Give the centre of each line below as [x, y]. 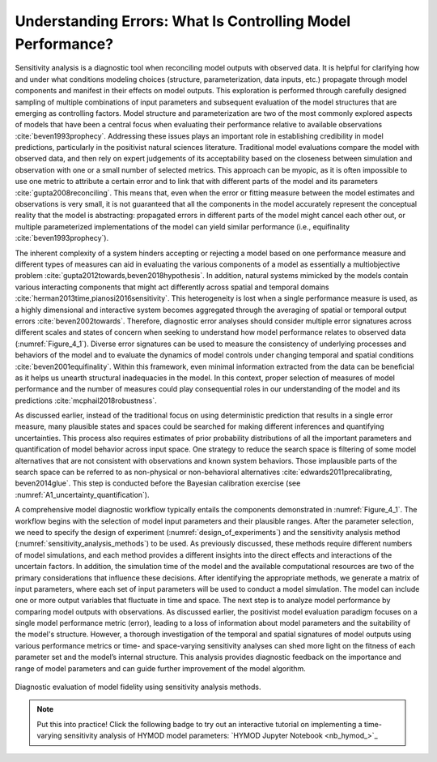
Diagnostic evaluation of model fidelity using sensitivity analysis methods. [138, 687]
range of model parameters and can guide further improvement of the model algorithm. [161, 668]
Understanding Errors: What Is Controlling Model [183, 21]
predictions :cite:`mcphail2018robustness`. [86, 400]
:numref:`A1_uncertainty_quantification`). [82, 494]
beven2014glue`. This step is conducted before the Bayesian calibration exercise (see [158, 483]
